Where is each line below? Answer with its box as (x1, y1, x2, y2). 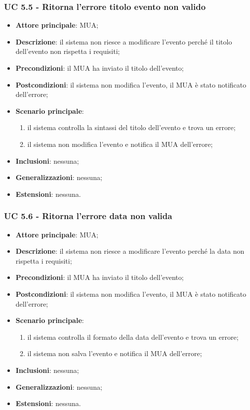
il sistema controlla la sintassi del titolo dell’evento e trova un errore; (27, 122, 236, 133)
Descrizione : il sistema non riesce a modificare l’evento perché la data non (15, 246, 245, 256)
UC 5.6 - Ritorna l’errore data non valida (4, 210, 172, 222)
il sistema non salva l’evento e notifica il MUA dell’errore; (27, 348, 202, 359)
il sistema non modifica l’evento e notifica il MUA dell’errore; (27, 138, 213, 149)
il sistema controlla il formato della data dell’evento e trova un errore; (27, 331, 239, 342)
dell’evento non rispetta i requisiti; (15, 46, 120, 56)
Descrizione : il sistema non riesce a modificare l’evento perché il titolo (15, 36, 232, 46)
